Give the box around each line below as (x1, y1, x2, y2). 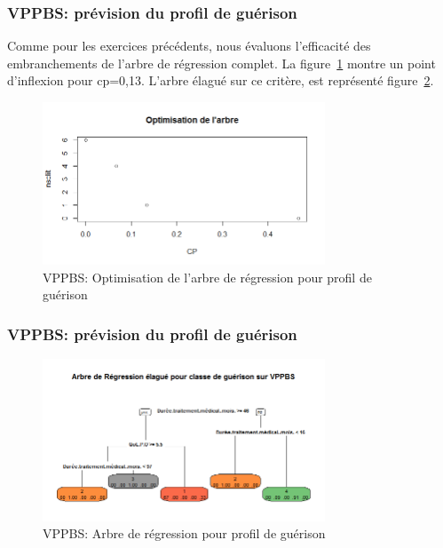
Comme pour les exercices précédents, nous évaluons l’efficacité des (7, 36, 371, 55)
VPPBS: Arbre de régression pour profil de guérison (43, 524, 326, 543)
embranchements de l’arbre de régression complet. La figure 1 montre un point (7, 53, 436, 72)
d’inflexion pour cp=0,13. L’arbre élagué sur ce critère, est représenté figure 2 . (7, 71, 434, 90)
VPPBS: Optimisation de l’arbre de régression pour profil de (43, 267, 372, 286)
